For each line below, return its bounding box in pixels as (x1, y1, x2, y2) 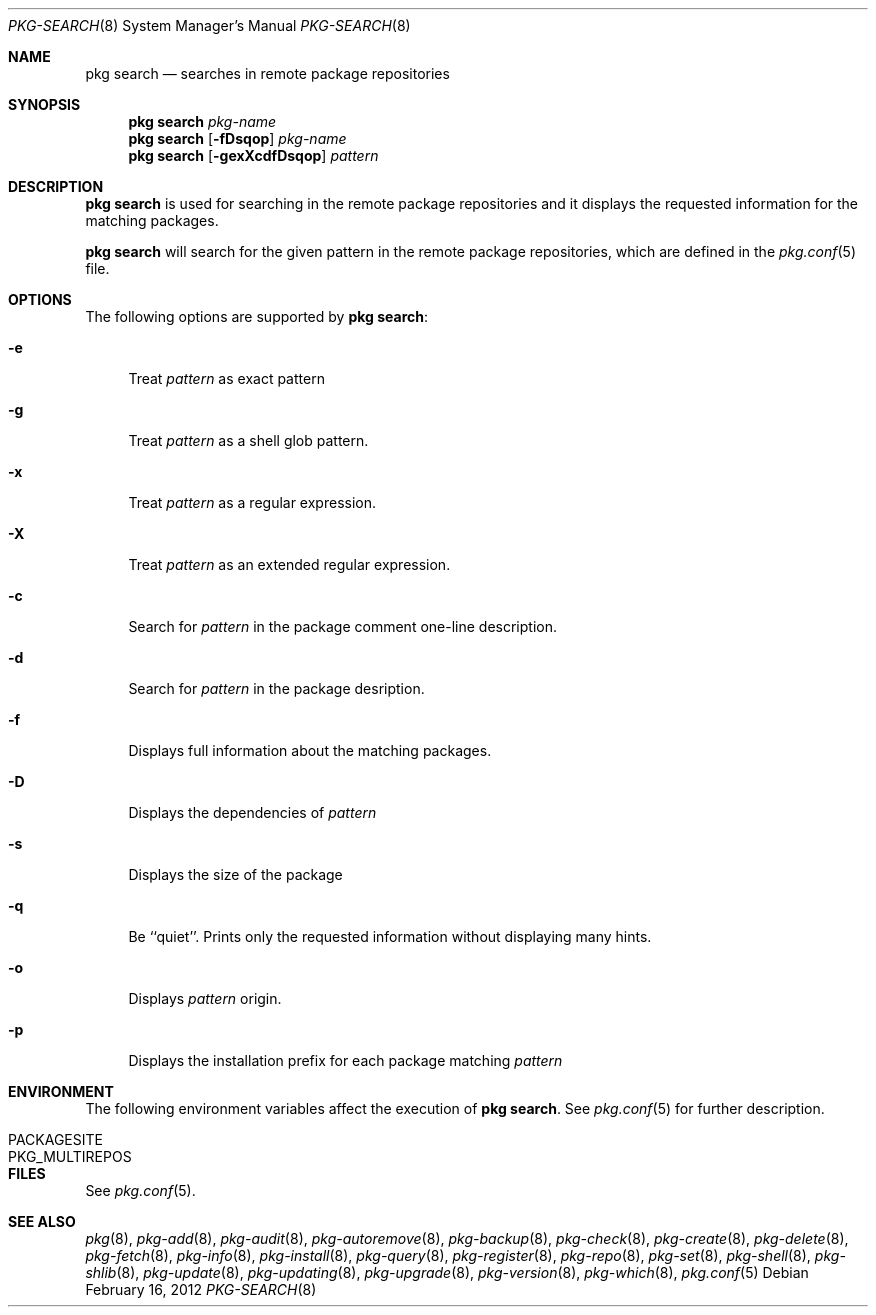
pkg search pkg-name (128, 113, 277, 130)
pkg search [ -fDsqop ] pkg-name (128, 130, 347, 147)
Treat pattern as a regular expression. (128, 494, 377, 511)
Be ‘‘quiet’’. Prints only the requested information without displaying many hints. (128, 928, 652, 945)
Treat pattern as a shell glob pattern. (128, 432, 369, 449)
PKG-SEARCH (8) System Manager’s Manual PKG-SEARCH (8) (8, 17, 411, 34)
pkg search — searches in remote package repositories (85, 65, 450, 82)
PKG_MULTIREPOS (8, 1148, 132, 1165)
